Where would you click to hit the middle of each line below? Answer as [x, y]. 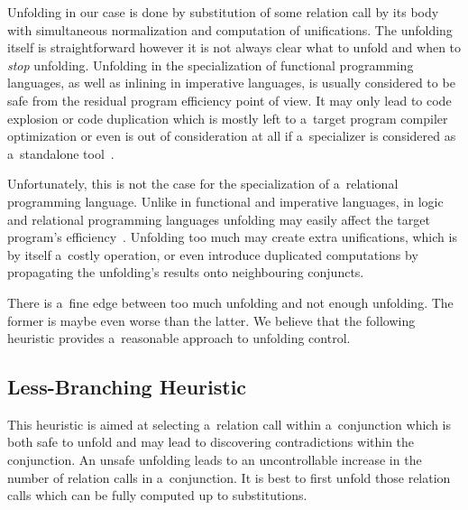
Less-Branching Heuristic [127, 387]
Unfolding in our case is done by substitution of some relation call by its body [223, 12]
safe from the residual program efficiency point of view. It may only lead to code [229, 100]
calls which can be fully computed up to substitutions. [157, 495]
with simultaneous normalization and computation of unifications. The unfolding [230, 29]
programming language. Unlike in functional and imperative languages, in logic [225, 201]
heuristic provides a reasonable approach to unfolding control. [179, 338]
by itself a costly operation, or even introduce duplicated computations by [213, 254]
